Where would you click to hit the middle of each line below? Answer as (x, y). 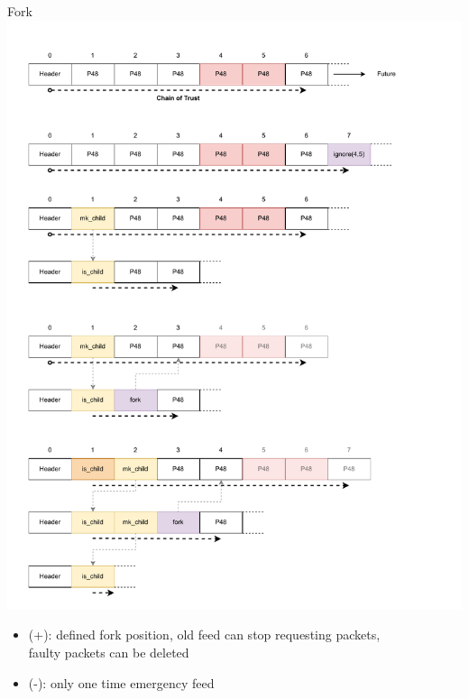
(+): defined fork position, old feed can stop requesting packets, (204, 635)
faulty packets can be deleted (109, 653)
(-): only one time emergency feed (121, 682)
